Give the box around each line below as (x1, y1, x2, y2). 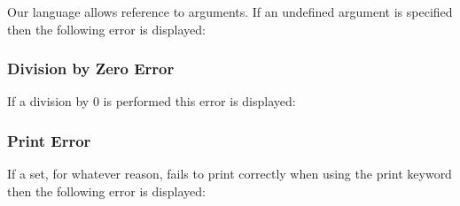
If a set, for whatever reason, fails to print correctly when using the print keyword (7, 164, 452, 183)
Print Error (7, 129, 91, 151)
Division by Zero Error (7, 57, 175, 80)
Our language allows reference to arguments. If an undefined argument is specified (7, 3, 453, 20)
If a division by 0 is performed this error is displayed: (7, 92, 296, 111)
